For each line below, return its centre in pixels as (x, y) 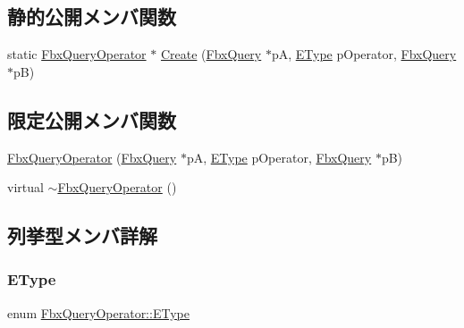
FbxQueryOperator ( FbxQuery (92, 157)
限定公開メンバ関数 (92, 119)
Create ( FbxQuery (211, 54)
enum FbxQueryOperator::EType (98, 312)
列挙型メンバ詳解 (82, 235)
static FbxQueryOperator (77, 54)
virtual (25, 187)
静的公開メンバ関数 (92, 17)
